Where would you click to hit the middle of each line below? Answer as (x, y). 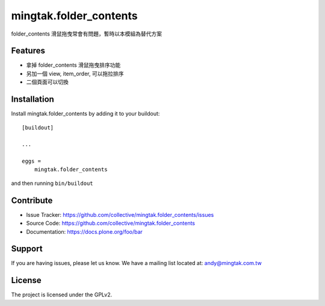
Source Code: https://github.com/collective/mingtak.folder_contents (111, 223)
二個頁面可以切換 (47, 82)
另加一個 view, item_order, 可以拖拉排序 (75, 73)
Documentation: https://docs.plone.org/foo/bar (84, 231)
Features (28, 51)
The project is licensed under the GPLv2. (62, 295)
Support (27, 249)
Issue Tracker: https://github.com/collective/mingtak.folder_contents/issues (120, 214)
